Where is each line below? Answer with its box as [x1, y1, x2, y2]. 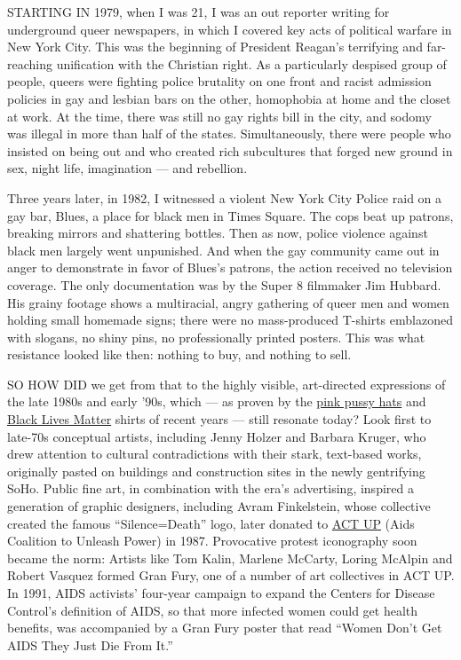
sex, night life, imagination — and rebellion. [7, 159, 248, 177]
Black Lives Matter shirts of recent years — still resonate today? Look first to [7, 410, 432, 428]
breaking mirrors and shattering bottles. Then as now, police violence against [7, 224, 428, 242]
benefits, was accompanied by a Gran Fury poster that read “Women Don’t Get [7, 618, 442, 637]
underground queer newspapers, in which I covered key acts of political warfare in [7, 20, 452, 38]
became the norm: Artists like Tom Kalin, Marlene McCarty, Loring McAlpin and [7, 548, 453, 567]
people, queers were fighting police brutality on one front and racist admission [7, 72, 432, 90]
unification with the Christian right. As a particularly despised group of [56, 54, 447, 73]
